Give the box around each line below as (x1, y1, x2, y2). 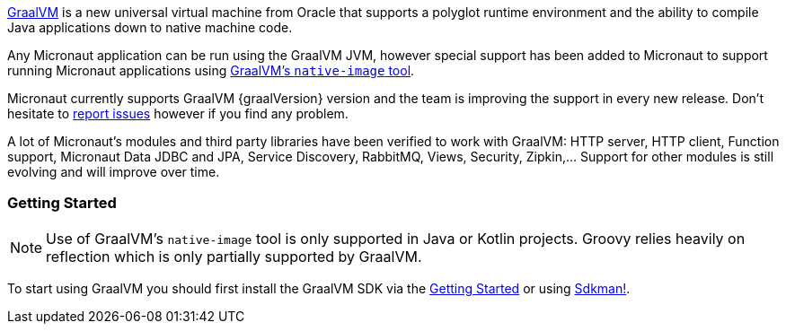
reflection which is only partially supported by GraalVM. (46, 247, 422, 266)
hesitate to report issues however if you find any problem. (7, 106, 349, 121)
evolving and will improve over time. (7, 164, 220, 179)
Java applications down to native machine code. (7, 20, 293, 35)
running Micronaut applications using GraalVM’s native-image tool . (7, 63, 415, 78)
